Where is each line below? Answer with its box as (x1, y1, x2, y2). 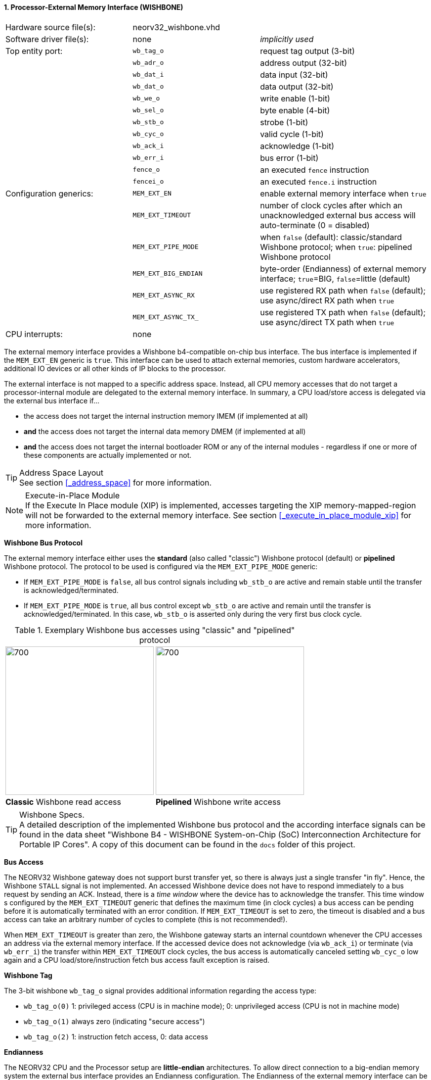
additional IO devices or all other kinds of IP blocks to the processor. (4, 364, 226, 373)
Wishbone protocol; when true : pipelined (260, 242, 412, 252)
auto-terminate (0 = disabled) (260, 220, 370, 230)
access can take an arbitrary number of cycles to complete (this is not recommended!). (4, 915, 288, 924)
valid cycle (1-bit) (260, 129, 324, 139)
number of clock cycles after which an (260, 200, 402, 210)
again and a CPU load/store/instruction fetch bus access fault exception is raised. (4, 955, 270, 964)
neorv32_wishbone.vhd (132, 22, 220, 32)
